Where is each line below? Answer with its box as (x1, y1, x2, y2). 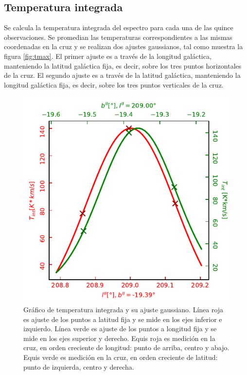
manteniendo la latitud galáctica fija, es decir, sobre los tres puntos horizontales (4, 60, 242, 71)
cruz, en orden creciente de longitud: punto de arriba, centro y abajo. (23, 342, 229, 353)
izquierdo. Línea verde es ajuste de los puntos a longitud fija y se (23, 323, 217, 334)
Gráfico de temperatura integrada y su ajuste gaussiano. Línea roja (23, 304, 224, 314)
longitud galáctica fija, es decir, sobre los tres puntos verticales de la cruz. (4, 79, 224, 89)
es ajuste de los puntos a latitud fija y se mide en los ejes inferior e (23, 314, 222, 324)
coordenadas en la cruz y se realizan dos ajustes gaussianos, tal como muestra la (4, 41, 243, 52)
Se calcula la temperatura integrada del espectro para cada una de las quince (4, 22, 233, 33)
